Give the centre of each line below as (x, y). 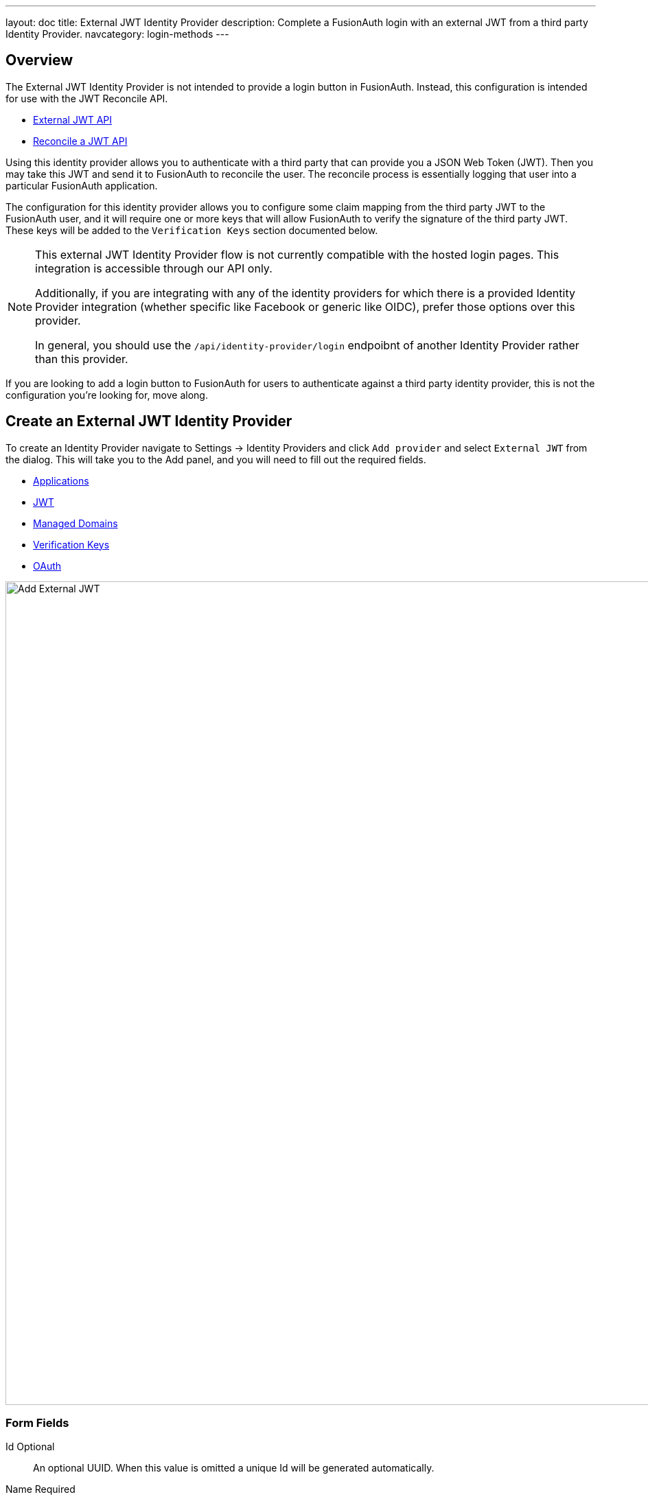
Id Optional (30, 1447)
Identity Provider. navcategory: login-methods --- (117, 34)
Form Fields (37, 1423)
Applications (61, 480)
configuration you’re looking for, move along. (107, 395)
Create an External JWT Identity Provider (149, 421)
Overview (39, 60)
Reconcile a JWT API (80, 141)
